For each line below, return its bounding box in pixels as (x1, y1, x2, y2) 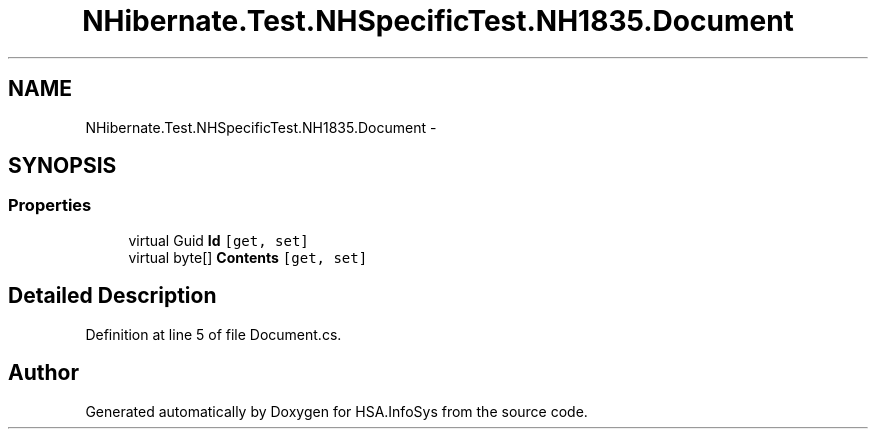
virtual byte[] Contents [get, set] (128, 248, 368, 266)
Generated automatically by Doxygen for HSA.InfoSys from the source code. (85, 402, 588, 420)
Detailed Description (8, 283, 217, 309)
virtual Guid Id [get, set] (128, 231, 309, 249)
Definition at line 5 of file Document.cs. (85, 325, 342, 343)
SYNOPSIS (8, 153, 117, 179)
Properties (8, 195, 92, 216)
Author (8, 360, 79, 386)
